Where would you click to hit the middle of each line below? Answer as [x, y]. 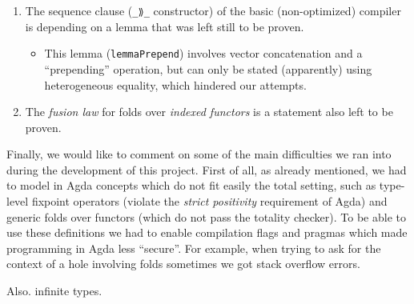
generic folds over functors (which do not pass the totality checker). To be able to [206, 216]
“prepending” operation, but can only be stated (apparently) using [208, 68]
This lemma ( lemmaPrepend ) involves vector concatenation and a [203, 53]
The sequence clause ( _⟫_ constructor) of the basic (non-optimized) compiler [213, 10]
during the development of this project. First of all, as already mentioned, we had [207, 169]
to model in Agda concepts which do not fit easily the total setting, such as [191, 185]
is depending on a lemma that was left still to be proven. [165, 26]
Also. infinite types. [54, 291]
